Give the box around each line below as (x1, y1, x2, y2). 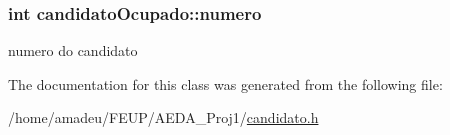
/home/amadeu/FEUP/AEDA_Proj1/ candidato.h (8, 107, 319, 128)
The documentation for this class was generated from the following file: (8, 73, 443, 94)
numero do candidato (8, 40, 138, 61)
